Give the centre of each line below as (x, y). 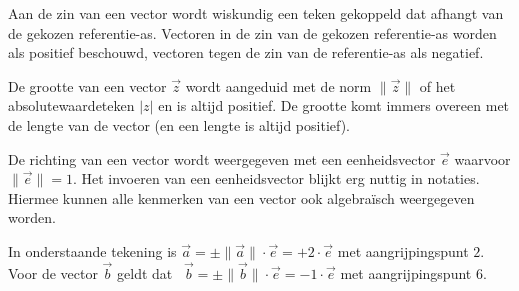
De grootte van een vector (87, 85)
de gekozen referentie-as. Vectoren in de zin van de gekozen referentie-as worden (252, 32)
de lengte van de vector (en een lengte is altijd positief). (179, 124)
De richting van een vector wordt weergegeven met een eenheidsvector (222, 158)
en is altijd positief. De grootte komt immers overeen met (334, 105)
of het (437, 85)
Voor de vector (53, 272)
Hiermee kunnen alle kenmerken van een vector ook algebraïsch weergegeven (241, 197)
